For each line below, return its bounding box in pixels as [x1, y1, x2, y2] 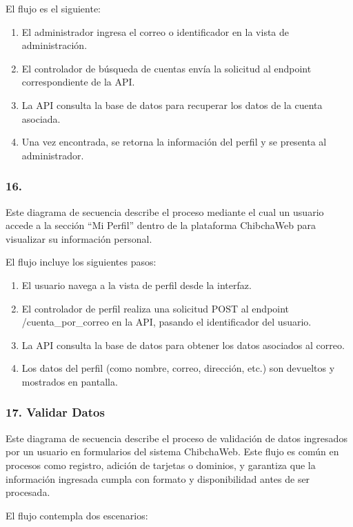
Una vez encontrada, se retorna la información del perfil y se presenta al [21, 135, 327, 149]
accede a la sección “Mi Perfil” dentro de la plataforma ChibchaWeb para [6, 218, 316, 232]
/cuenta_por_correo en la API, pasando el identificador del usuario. [21, 315, 312, 329]
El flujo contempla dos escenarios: [6, 508, 148, 522]
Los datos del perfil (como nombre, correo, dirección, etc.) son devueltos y [21, 361, 335, 375]
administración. [21, 38, 88, 52]
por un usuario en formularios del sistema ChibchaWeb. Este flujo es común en [6, 444, 339, 459]
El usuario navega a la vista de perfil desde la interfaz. [21, 277, 252, 292]
